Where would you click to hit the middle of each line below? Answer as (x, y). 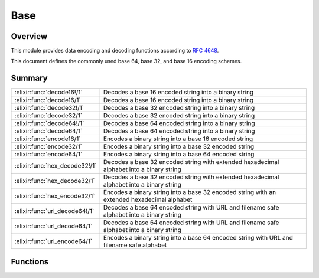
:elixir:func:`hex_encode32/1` (55, 196)
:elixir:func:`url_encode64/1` (53, 241)
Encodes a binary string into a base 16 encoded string (178, 139)
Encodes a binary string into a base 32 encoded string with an (190, 192)
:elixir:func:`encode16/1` (48, 139)
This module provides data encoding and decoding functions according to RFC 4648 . (115, 51)
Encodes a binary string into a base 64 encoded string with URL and (198, 238)
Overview (29, 36)
